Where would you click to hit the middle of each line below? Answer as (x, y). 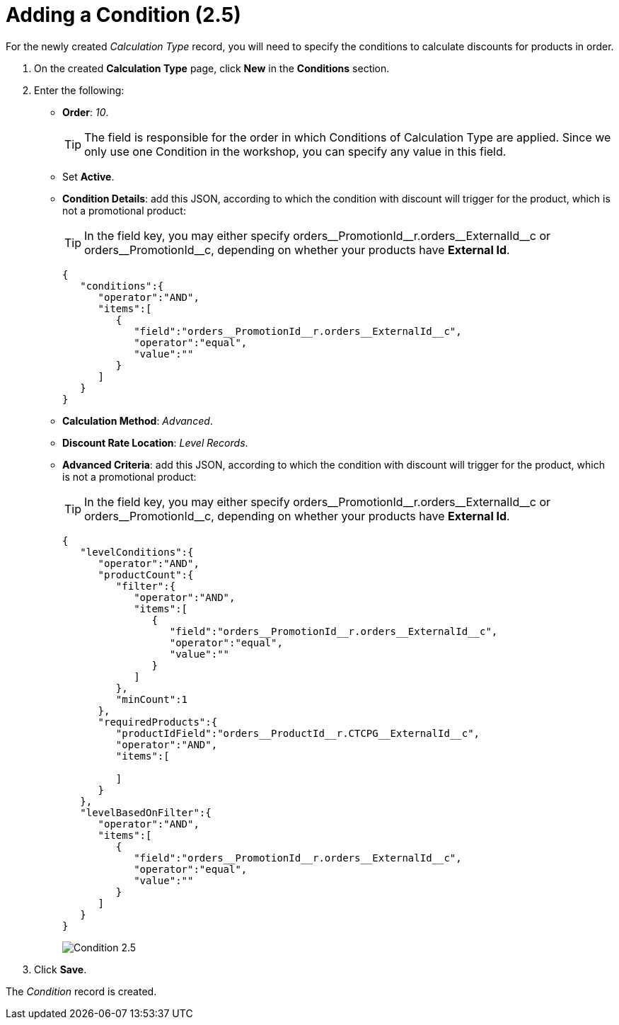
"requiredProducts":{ (158, 722)
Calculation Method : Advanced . (138, 420)
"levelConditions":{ (137, 552)
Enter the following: (79, 90)
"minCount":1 (152, 699)
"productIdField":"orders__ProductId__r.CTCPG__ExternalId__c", (298, 733)
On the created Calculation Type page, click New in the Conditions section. (212, 68)
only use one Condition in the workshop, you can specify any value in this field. (295, 151)
